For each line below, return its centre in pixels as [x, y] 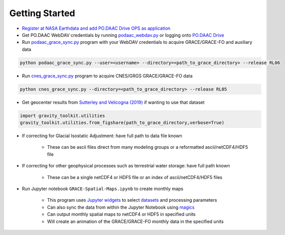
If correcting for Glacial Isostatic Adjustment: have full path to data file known [102, 136]
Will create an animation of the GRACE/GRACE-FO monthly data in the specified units [135, 221]
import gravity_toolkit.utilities [62, 115]
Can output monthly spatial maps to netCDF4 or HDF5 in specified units [121, 214]
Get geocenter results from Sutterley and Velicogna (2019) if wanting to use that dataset [113, 102]
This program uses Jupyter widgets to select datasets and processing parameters [132, 200]
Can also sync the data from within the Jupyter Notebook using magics [121, 207]
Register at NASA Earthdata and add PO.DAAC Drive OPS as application [96, 28]
